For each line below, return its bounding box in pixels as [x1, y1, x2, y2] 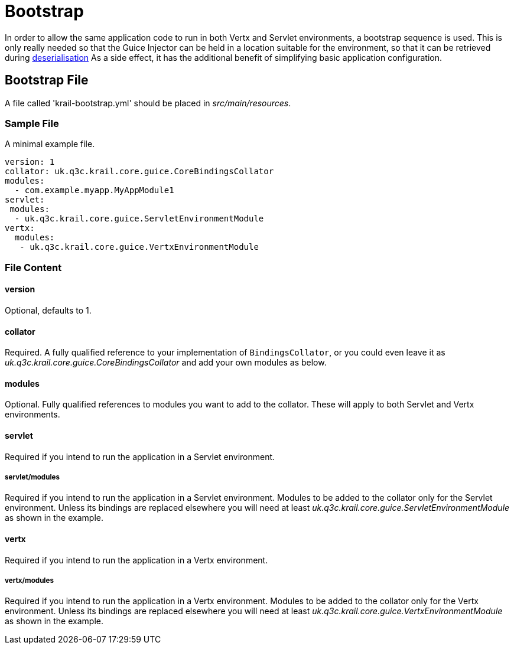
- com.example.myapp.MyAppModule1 [14, 185, 174, 195]
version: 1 [5, 157, 55, 167]
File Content [5, 261, 62, 273]
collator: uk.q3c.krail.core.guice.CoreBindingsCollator [5, 167, 274, 177]
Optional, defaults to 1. [5, 305, 92, 315]
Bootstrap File [5, 73, 89, 88]
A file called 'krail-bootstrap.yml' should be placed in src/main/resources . [5, 97, 291, 108]
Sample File [5, 117, 59, 129]
